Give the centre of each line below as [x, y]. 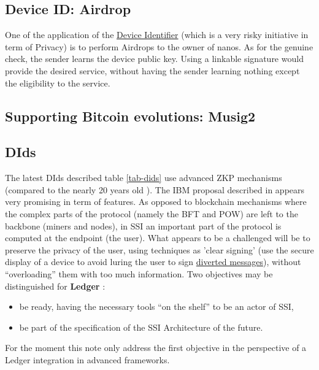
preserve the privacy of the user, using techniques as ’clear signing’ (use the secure [159, 249]
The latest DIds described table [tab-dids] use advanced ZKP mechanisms [144, 178]
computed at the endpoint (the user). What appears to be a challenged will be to [158, 238]
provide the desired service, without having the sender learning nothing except [152, 70]
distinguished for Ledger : [55, 286]
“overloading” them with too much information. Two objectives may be [139, 273]
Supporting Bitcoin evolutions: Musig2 [130, 116]
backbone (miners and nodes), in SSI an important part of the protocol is [143, 225]
